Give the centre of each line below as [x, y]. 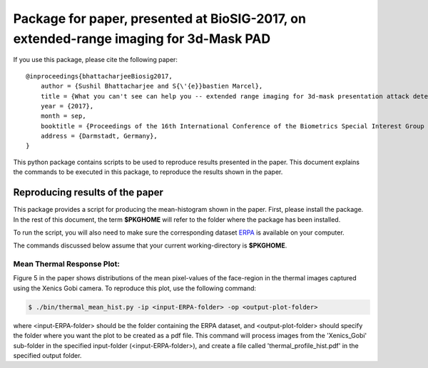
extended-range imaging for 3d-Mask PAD [142, 39]
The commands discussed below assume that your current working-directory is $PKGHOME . [150, 245]
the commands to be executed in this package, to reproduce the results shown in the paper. [148, 172]
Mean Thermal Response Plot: [67, 264]
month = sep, [63, 116]
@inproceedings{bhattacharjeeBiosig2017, [99, 76]
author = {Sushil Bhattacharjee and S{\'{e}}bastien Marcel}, [152, 86]
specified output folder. [47, 356]
